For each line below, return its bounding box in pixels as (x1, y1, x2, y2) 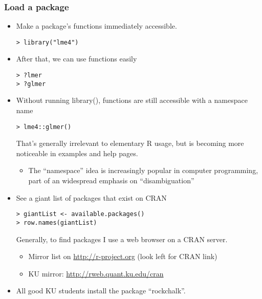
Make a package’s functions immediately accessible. (16, 20, 177, 31)
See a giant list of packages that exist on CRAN (16, 192, 167, 203)
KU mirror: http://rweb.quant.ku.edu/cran (28, 268, 164, 279)
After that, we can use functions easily (16, 53, 137, 64)
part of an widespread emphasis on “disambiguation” (28, 175, 194, 185)
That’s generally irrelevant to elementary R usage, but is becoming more (16, 138, 244, 148)
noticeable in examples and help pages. (16, 147, 138, 158)
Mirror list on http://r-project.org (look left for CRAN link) (28, 251, 217, 262)
